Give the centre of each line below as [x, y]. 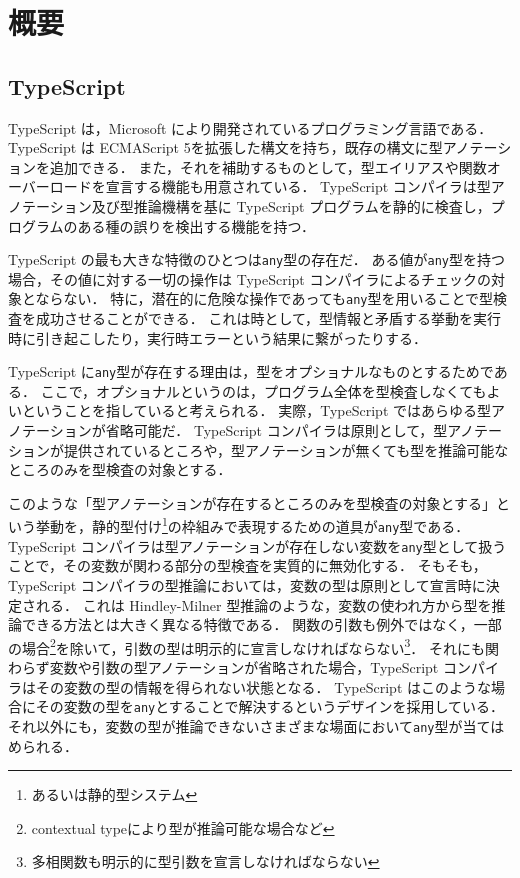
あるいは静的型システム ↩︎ [114, 794]
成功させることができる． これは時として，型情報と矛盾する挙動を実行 [268, 318]
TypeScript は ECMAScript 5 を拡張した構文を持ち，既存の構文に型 [225, 147]
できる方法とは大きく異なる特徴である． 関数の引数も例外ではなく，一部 [261, 624]
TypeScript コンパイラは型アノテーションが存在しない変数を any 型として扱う [257, 545]
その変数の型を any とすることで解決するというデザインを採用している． [269, 706]
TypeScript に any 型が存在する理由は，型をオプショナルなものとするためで [251, 371]
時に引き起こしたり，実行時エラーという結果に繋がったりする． [218, 337]
